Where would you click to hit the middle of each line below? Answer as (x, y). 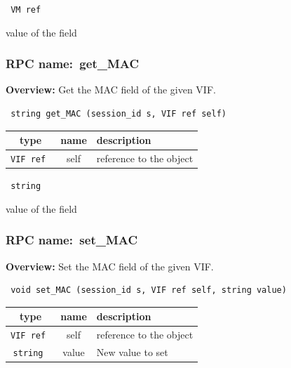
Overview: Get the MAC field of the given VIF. (111, 90)
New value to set (132, 352)
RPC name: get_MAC (73, 64)
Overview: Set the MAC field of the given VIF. (110, 266)
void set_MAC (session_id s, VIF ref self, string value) (149, 290)
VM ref (26, 10)
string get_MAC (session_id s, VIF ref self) (119, 114)
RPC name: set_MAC (72, 240)
